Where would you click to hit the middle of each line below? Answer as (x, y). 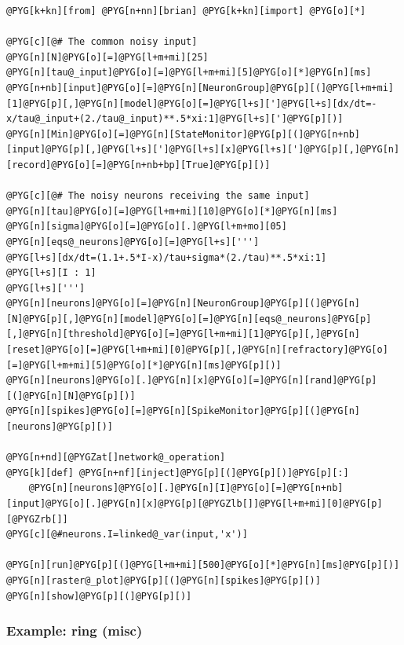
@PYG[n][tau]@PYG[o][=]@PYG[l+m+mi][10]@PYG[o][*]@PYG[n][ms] (172, 211)
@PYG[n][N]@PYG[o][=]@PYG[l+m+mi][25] (107, 57)
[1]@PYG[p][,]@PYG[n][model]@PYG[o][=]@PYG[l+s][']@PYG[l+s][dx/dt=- (192, 103)
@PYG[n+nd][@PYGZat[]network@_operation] (116, 458)
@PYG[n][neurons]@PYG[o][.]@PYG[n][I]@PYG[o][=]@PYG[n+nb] (186, 488)
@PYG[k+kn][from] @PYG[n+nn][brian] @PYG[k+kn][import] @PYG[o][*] (186, 11)
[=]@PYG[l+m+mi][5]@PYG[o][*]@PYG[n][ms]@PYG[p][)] (144, 365)
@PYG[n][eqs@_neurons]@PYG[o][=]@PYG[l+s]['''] (133, 242)
